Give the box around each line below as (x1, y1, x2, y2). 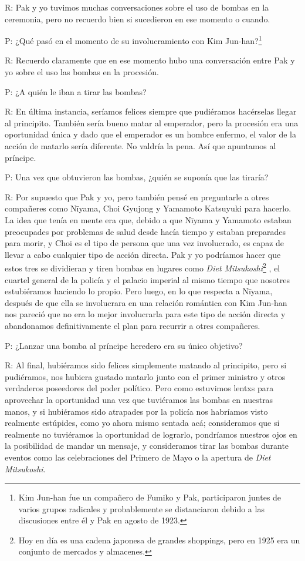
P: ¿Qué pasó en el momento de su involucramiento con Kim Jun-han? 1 (5, 33, 262, 46)
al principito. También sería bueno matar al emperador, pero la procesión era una (5, 116, 299, 129)
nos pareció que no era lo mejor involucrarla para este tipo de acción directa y (5, 308, 286, 320)
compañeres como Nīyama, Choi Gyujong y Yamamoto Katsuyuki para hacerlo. (5, 202, 292, 214)
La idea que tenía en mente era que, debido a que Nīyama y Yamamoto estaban (5, 213, 292, 226)
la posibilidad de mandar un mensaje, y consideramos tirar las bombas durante (5, 439, 289, 452)
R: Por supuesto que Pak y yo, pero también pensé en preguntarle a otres (5, 190, 269, 203)
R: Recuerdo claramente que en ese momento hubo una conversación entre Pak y (5, 54, 295, 66)
